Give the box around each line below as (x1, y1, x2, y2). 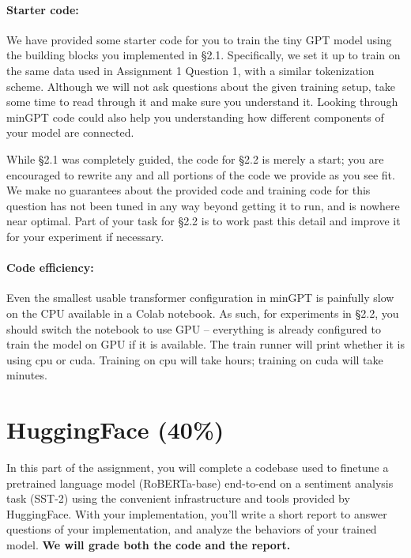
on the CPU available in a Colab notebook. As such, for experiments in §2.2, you (6, 304, 399, 321)
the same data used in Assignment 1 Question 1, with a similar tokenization (6, 62, 375, 78)
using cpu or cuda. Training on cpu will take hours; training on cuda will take (6, 351, 383, 368)
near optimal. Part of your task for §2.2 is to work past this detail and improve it (6, 213, 401, 229)
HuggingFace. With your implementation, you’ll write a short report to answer (6, 505, 387, 522)
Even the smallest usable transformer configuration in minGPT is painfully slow (6, 289, 394, 306)
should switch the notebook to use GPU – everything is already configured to (6, 320, 382, 337)
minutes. (6, 367, 47, 383)
